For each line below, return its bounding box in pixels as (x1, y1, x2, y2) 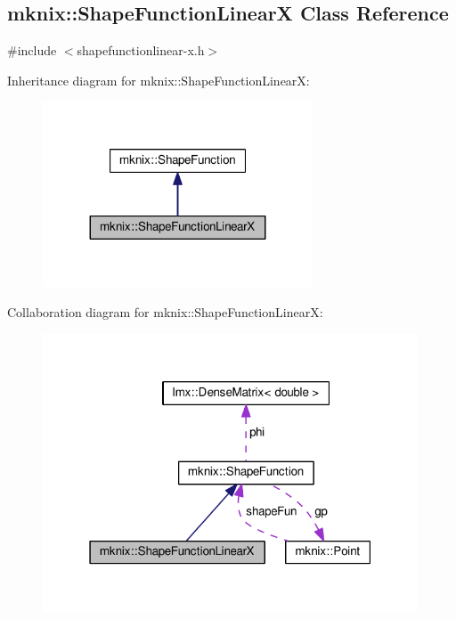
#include (7, 41, 57, 60)
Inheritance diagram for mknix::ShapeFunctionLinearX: (7, 70, 310, 89)
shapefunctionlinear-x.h (77, 41, 205, 60)
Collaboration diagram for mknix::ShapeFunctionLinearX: (7, 302, 323, 321)
